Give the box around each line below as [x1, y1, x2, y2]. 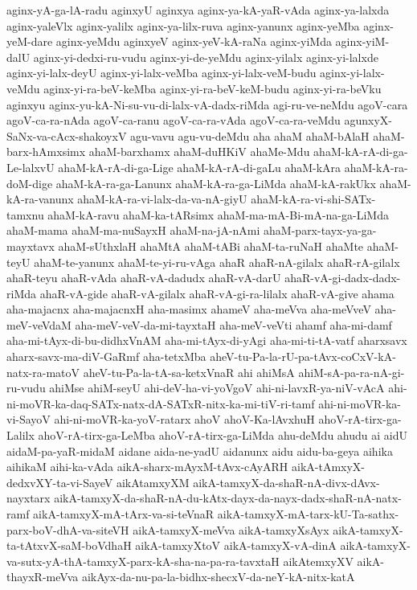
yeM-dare [6, 33, 53, 50]
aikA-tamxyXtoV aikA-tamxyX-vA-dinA [135, 537, 337, 554]
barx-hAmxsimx [6, 143, 86, 160]
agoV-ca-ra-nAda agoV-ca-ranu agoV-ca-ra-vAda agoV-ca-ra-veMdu [6, 112, 341, 129]
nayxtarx [6, 490, 51, 506]
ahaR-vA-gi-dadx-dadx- [284, 269, 401, 286]
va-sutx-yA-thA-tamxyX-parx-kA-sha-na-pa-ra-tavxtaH [6, 552, 280, 569]
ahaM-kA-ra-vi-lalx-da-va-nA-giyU [77, 191, 247, 207]
